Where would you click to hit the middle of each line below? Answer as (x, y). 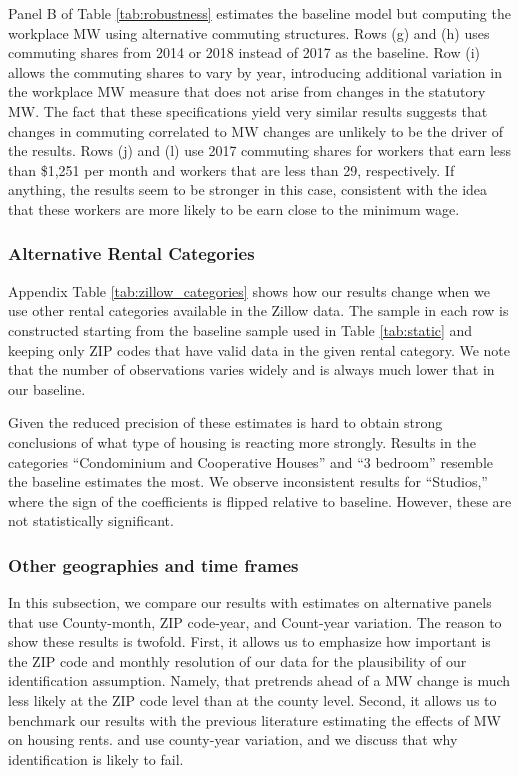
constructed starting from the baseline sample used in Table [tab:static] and (240, 329)
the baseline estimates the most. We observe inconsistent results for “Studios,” (248, 481)
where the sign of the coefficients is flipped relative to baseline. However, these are (260, 500)
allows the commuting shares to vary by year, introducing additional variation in (255, 71)
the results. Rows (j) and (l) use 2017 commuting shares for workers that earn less (260, 150)
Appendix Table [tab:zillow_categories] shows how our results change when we (249, 290)
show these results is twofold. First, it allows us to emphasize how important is (249, 641)
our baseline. (47, 388)
